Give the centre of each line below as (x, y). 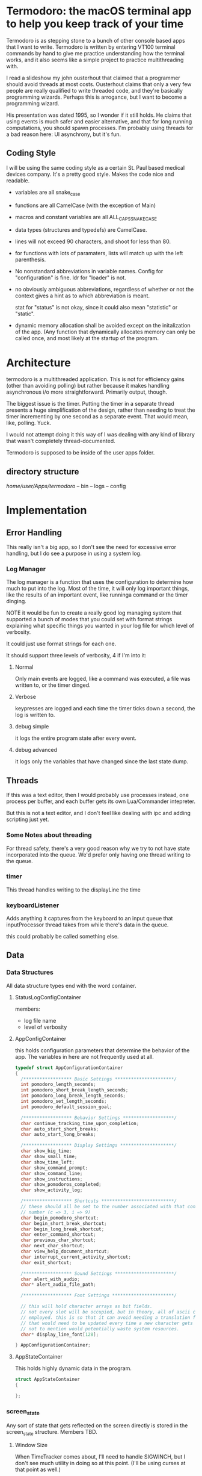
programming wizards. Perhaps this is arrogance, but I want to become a (96, 97)
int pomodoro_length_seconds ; (58, 1085)
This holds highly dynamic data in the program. (73, 1368)
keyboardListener (33, 905)
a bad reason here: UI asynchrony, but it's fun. (64, 134)
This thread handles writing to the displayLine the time (74, 890)
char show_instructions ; (52, 1179)
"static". (25, 314)
